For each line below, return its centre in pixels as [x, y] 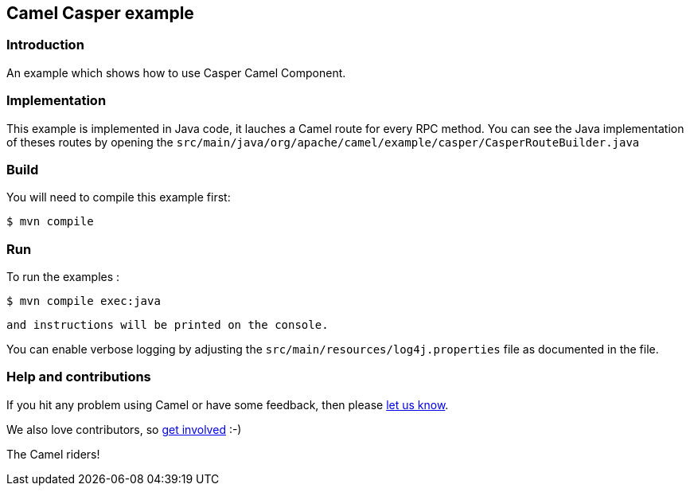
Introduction [45, 45]
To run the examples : [63, 277]
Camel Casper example [100, 13]
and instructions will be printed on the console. [168, 325]
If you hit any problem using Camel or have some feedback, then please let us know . [228, 404]
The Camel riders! [53, 454]
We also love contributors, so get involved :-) [124, 429]
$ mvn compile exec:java [84, 301]
